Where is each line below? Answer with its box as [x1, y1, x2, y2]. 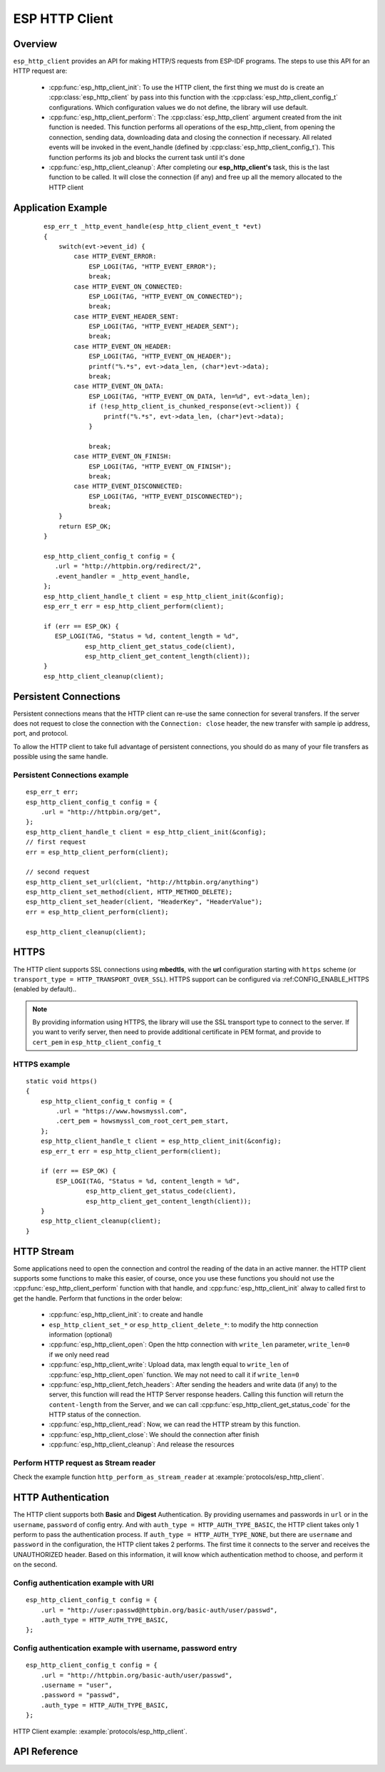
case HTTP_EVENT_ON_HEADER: [73, 342, 172, 350]
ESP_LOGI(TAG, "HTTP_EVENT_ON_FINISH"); [88, 462, 232, 471]
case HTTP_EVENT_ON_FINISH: [73, 452, 172, 461]
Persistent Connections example [13, 770, 129, 780]
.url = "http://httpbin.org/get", [40, 808, 162, 816]
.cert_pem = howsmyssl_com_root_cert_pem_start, [56, 1117, 230, 1125]
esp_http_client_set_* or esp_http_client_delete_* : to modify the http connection [48, 1320, 319, 1328]
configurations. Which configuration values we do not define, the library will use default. [48, 103, 308, 111]
